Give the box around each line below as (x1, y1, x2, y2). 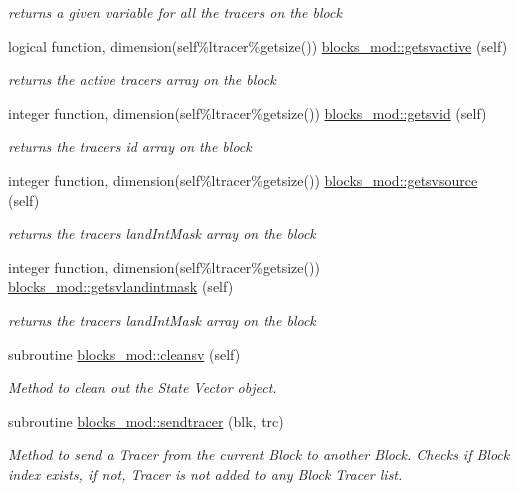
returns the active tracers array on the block (8, 69, 276, 90)
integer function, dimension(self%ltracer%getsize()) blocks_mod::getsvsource (8, 169, 478, 190)
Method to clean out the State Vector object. (8, 377, 277, 398)
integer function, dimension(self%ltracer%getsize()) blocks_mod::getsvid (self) (8, 102, 487, 123)
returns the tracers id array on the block (8, 136, 252, 157)
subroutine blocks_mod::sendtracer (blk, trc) (8, 410, 284, 431)
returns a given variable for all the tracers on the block (8, 2, 342, 22)
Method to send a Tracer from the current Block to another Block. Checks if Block (8, 444, 510, 465)
